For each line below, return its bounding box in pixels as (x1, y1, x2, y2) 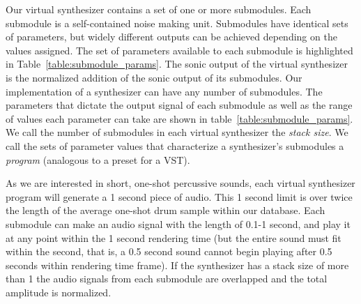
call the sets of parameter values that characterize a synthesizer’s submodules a (6, 138, 344, 153)
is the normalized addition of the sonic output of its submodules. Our (6, 70, 302, 84)
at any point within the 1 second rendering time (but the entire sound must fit (6, 230, 341, 245)
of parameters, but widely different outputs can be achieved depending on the (6, 29, 337, 44)
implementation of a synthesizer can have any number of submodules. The (6, 84, 323, 98)
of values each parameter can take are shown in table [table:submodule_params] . (6, 111, 353, 126)
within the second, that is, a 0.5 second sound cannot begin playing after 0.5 (6, 244, 332, 259)
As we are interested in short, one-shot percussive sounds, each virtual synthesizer (6, 176, 355, 190)
